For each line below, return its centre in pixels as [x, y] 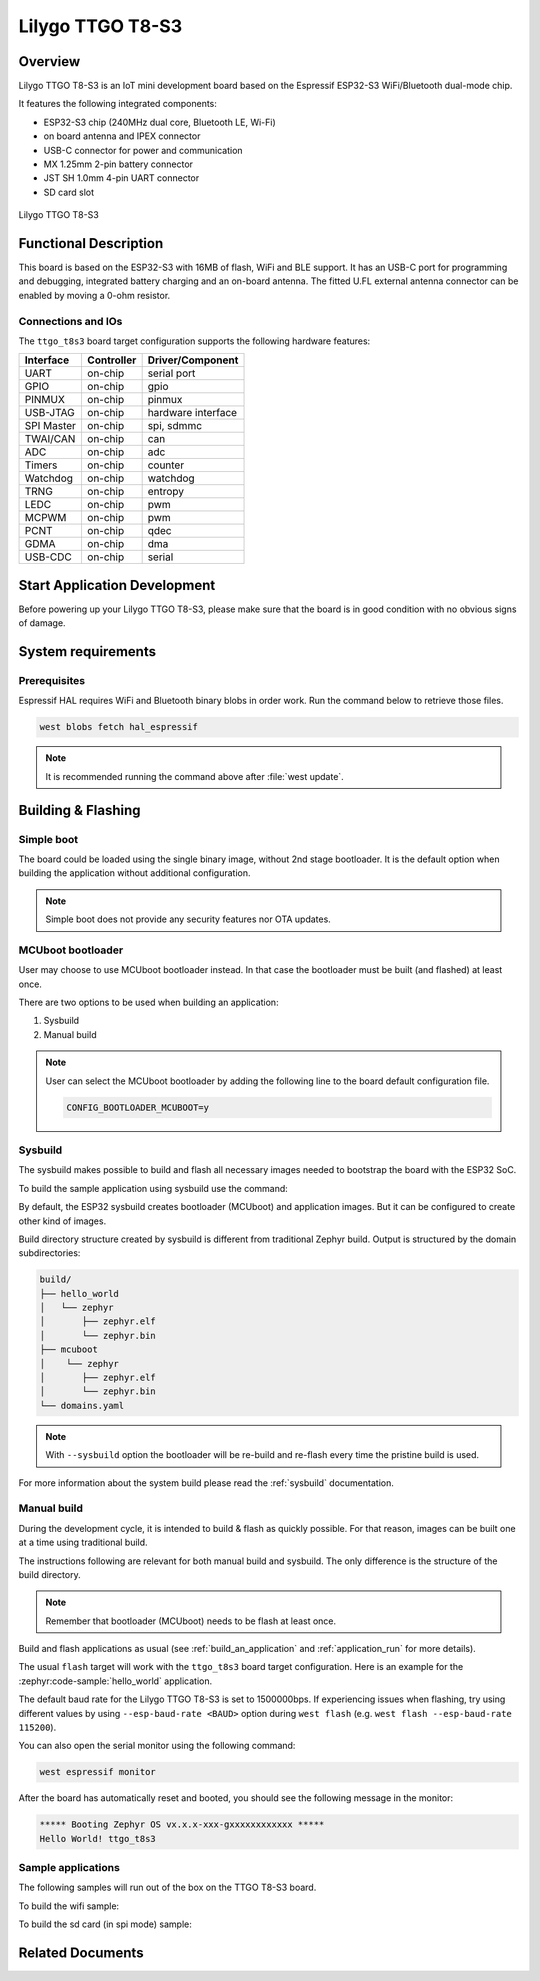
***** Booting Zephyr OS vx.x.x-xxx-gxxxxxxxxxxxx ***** [182, 1824]
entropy [166, 492]
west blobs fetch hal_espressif [119, 727]
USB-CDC [48, 557]
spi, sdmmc [175, 426]
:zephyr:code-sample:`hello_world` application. [115, 1681]
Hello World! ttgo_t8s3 [98, 1838]
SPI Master [50, 426]
